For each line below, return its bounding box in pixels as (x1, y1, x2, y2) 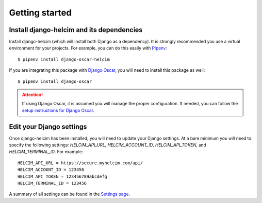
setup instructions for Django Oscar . (22, 107, 95, 113)
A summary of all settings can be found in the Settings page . (9, 191, 131, 197)
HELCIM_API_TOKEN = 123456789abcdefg (17, 173, 108, 179)
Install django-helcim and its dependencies (9, 26, 143, 34)
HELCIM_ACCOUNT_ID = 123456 (17, 167, 84, 172)
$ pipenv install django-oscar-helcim (17, 56, 110, 62)
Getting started (9, 7, 72, 18)
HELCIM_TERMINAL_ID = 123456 (17, 181, 87, 186)
